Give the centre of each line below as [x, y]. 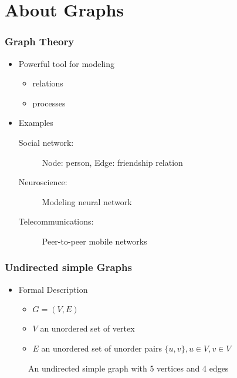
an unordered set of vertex [87, 328]
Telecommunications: [56, 221]
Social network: [46, 142]
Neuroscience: [43, 182]
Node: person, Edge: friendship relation [112, 162]
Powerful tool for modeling [67, 63]
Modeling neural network [87, 201]
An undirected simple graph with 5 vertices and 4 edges [128, 368]
